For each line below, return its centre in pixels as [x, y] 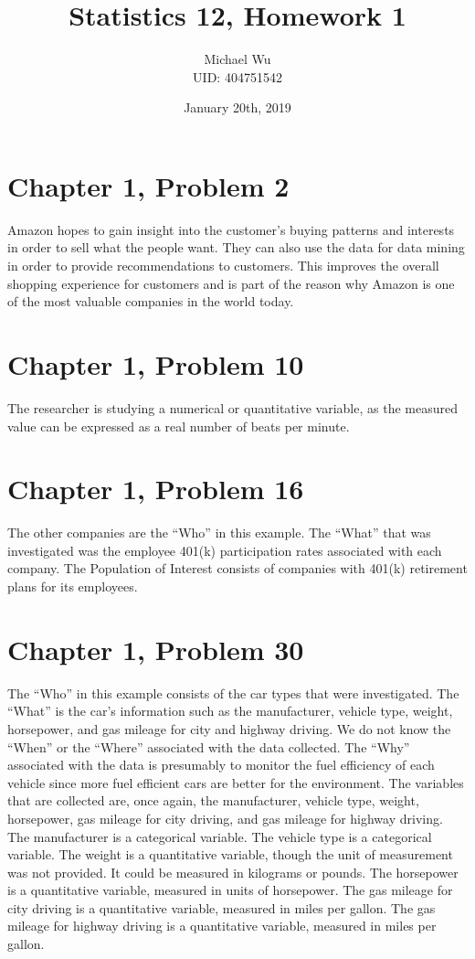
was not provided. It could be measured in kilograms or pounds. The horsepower [233, 872]
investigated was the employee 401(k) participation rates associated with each [225, 550]
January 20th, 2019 [237, 107]
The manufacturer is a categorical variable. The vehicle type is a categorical [220, 836]
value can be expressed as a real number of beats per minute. [179, 426]
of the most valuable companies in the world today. [151, 301]
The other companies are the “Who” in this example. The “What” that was [219, 533]
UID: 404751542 [237, 76]
